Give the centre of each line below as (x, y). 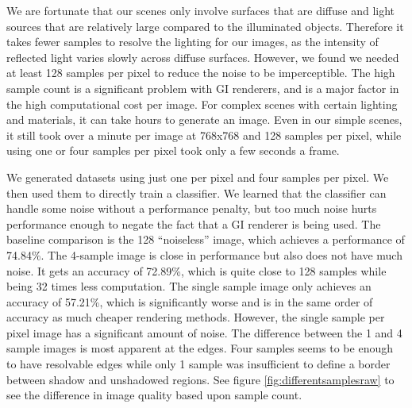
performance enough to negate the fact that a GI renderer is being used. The (194, 223)
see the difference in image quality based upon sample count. (154, 395)
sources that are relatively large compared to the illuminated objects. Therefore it (205, 26)
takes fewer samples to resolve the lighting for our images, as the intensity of (193, 42)
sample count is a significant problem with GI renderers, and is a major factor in (203, 88)
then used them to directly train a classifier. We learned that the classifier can (196, 192)
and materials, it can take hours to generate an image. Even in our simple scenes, (204, 119)
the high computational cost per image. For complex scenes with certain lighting (202, 104)
